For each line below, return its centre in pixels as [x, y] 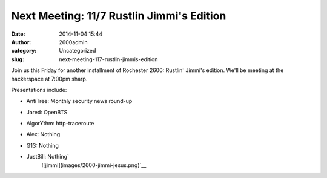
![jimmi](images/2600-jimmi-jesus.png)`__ [94, 165]
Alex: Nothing [43, 134]
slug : [18, 59]
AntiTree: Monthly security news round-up [79, 101]
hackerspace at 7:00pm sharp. [49, 79]
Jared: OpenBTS [47, 112]
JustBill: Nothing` [48, 157]
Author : [21, 42]
